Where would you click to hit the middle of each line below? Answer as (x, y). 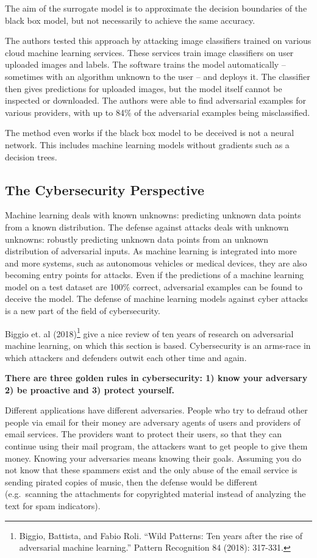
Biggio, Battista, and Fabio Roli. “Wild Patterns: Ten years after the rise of (161, 535)
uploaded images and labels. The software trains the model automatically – (145, 64)
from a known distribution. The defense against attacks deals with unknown (147, 227)
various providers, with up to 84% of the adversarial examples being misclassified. (158, 112)
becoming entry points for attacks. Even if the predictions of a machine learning (155, 275)
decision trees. (31, 156)
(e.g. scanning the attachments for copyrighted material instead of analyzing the (155, 494)
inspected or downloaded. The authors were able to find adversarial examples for (156, 100)
